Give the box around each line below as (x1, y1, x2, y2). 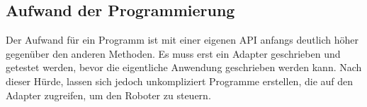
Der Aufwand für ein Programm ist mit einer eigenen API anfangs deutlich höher (6, 32, 358, 47)
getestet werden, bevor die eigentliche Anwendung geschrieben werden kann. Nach (6, 60, 362, 75)
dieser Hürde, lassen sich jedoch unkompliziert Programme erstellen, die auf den (6, 73, 354, 88)
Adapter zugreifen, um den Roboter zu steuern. (6, 87, 211, 102)
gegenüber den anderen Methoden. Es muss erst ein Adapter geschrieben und (6, 46, 341, 61)
